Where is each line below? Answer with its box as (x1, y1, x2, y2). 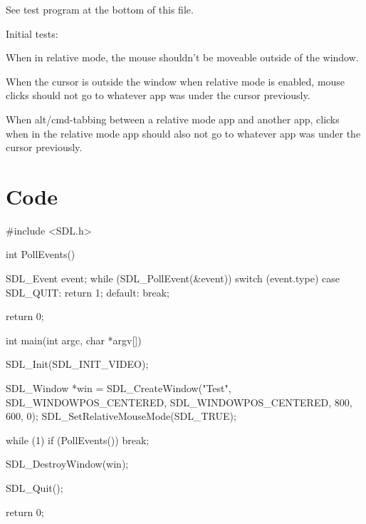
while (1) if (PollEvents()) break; (6, 432, 150, 447)
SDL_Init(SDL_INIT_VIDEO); (6, 356, 149, 371)
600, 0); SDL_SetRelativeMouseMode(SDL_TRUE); (6, 409, 236, 423)
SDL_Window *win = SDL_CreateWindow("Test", (6, 381, 231, 396)
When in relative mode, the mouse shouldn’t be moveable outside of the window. (6, 50, 359, 65)
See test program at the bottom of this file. (6, 2, 194, 16)
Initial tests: (6, 26, 58, 41)
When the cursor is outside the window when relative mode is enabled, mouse (6, 73, 345, 88)
